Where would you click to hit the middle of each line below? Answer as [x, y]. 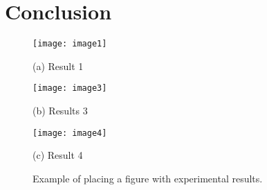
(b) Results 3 [60, 111]
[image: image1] [70, 44]
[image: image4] [70, 133]
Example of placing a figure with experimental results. [148, 178]
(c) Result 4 [58, 155]
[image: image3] [70, 88]
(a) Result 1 [58, 66]
